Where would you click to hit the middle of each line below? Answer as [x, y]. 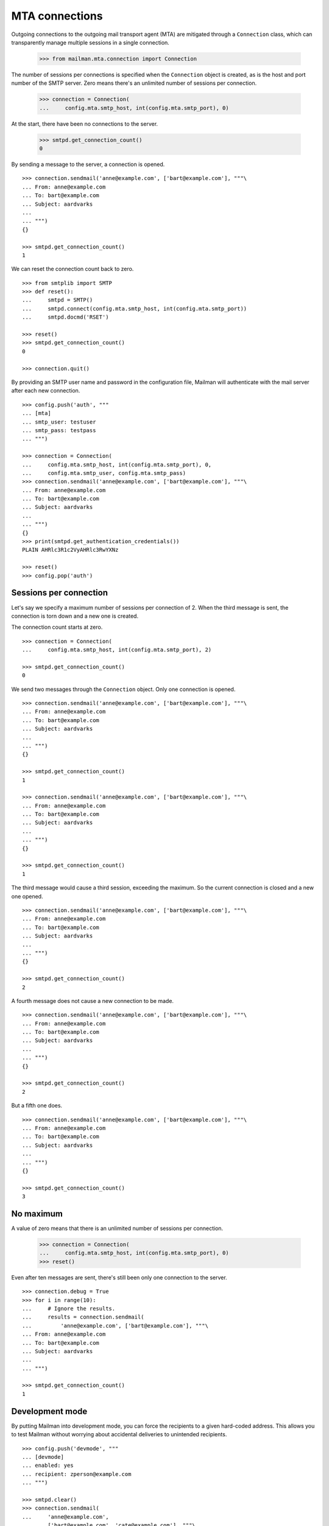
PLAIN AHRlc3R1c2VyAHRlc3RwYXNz [70, 550]
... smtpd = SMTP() [58, 300]
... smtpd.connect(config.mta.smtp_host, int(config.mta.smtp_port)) [135, 309]
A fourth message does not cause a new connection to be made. [92, 1000]
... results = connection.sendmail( [83, 1317]
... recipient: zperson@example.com [77, 1474]
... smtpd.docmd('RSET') [65, 317]
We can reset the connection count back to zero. [73, 269]
